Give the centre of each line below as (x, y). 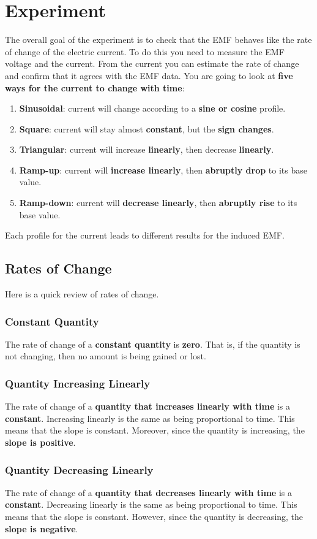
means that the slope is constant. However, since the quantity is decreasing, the (154, 517)
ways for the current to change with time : (95, 87)
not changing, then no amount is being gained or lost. (106, 356)
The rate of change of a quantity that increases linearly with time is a (148, 406)
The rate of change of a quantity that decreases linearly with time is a (148, 492)
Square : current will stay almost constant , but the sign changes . (147, 128)
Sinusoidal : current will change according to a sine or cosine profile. (152, 108)
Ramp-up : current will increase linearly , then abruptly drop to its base (163, 170)
